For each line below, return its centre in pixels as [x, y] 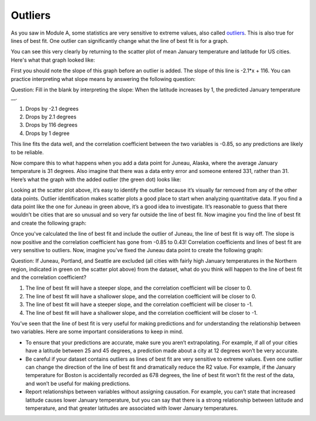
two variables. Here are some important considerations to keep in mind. [97, 332]
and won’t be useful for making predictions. [78, 383]
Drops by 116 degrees [51, 125]
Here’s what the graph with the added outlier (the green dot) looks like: [96, 179]
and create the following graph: [49, 223]
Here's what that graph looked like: [53, 60]
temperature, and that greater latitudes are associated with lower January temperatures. [132, 408]
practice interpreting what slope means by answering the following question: [103, 79]
